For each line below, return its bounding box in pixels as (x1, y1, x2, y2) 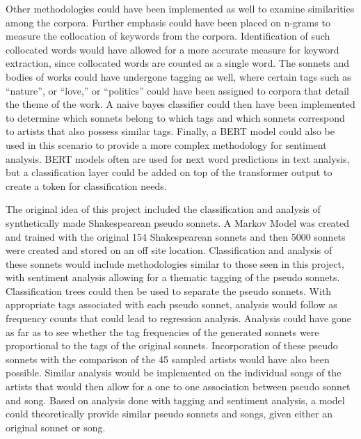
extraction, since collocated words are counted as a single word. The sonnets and (6, 56, 350, 70)
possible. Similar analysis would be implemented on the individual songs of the (6, 365, 342, 380)
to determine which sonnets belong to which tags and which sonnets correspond (6, 110, 345, 125)
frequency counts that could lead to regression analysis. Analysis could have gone (6, 311, 351, 326)
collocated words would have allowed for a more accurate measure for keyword (6, 42, 339, 56)
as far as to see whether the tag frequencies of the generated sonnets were (6, 324, 319, 339)
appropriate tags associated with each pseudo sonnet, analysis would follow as (6, 297, 337, 312)
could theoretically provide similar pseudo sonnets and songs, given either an (6, 406, 333, 421)
